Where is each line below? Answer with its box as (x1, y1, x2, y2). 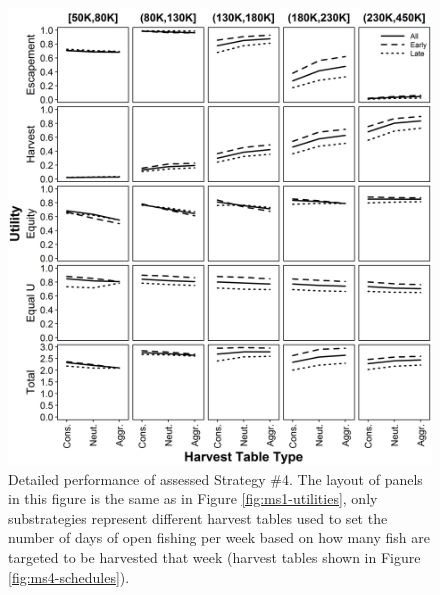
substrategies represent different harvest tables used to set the (8, 507, 388, 528)
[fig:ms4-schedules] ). (8, 566, 130, 587)
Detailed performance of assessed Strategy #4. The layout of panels (8, 468, 423, 489)
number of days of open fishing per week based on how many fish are (8, 527, 430, 548)
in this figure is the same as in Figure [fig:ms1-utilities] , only (8, 488, 378, 509)
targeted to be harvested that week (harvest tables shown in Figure (8, 546, 421, 567)
